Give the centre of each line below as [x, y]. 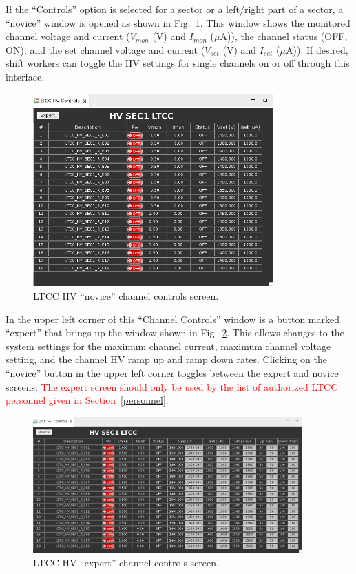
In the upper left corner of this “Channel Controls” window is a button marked [173, 319]
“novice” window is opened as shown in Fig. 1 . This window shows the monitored [178, 22]
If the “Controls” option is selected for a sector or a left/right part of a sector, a [175, 9]
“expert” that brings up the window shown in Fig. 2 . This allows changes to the [175, 332]
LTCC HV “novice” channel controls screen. [126, 296]
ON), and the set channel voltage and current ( [105, 49]
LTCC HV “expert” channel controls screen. [126, 562]
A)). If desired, [317, 49]
